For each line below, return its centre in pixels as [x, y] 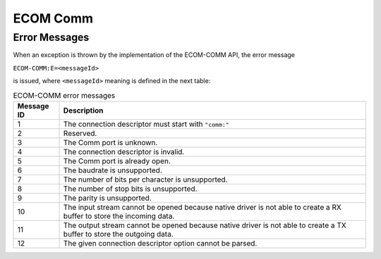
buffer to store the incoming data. [119, 216]
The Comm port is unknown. [110, 142]
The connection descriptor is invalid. [124, 151]
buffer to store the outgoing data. [118, 234]
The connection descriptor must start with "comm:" [146, 124]
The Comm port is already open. [117, 160]
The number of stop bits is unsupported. [130, 189]
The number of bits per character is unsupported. [145, 179]
